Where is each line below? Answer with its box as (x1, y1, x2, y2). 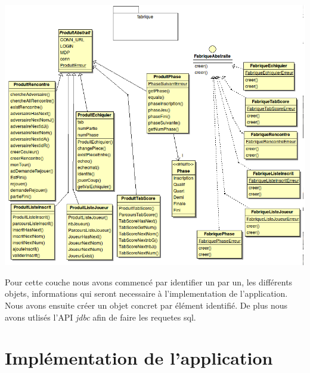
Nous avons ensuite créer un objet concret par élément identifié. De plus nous (5, 299, 287, 312)
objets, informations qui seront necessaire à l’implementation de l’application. (5, 287, 288, 300)
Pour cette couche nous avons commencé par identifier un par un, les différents (5, 275, 293, 288)
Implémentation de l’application (5, 346, 273, 370)
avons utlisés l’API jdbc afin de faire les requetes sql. (5, 310, 196, 323)
